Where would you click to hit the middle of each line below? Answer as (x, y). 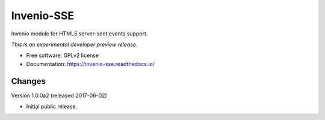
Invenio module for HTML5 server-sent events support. (79, 34)
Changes (29, 81)
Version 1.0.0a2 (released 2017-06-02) (59, 95)
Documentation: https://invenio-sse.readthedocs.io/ (91, 64)
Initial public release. (52, 106)
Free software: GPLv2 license (63, 55)
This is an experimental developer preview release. (74, 44)
